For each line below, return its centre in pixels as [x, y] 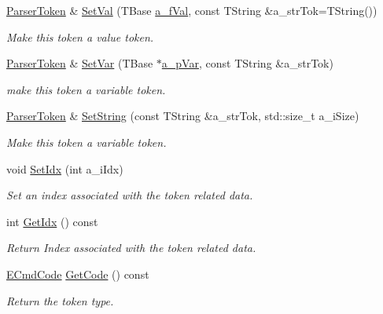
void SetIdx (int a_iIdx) [65, 168]
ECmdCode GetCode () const [78, 274]
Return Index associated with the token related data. [131, 248]
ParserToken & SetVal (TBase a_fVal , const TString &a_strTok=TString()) [192, 10]
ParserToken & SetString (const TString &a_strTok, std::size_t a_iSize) [183, 116]
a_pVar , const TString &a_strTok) [247, 63]
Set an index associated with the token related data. [130, 195]
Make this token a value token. [80, 37]
